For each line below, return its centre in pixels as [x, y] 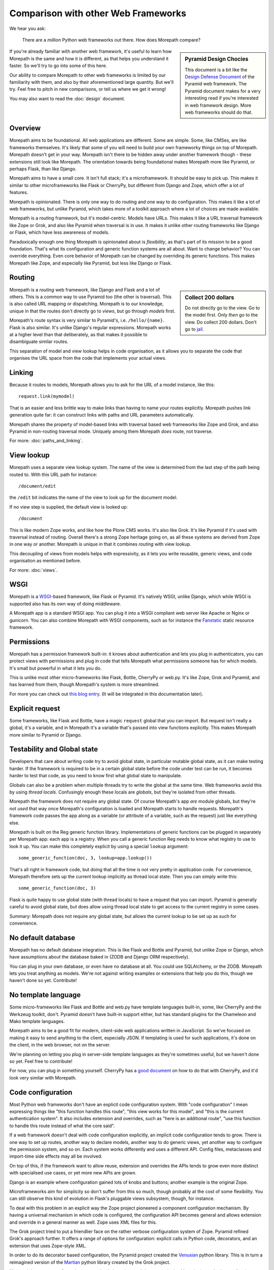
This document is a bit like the [216, 70]
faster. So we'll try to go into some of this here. [58, 66]
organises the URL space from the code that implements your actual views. [88, 358]
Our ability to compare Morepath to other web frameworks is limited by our [88, 75]
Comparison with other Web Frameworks [98, 13]
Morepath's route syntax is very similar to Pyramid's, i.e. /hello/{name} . [87, 321]
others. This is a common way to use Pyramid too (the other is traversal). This [91, 297]
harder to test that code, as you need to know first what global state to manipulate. [96, 776]
